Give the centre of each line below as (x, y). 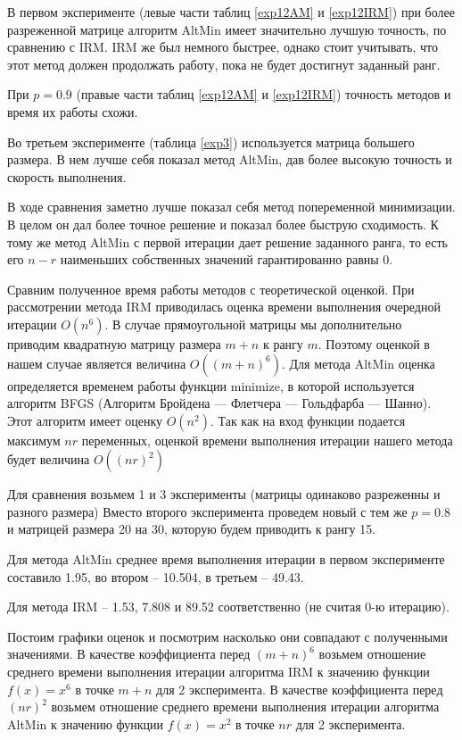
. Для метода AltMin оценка (358, 363)
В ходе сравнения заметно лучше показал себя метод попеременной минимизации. (231, 207)
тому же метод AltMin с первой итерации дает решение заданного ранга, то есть (227, 241)
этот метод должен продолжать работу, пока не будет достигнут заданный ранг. (224, 64)
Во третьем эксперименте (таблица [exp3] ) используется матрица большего (211, 141)
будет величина (49, 459)
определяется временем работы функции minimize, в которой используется (211, 385)
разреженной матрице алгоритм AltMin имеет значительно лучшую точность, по (227, 29)
